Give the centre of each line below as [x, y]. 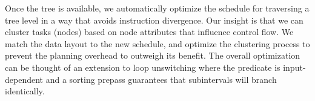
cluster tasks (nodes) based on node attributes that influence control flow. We [149, 32]
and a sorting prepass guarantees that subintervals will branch [161, 79]
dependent [24, 79]
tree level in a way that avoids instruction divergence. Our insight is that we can [154, 20]
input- [294, 67]
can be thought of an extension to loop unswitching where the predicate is [143, 67]
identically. [25, 91]
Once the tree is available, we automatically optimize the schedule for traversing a [157, 8]
